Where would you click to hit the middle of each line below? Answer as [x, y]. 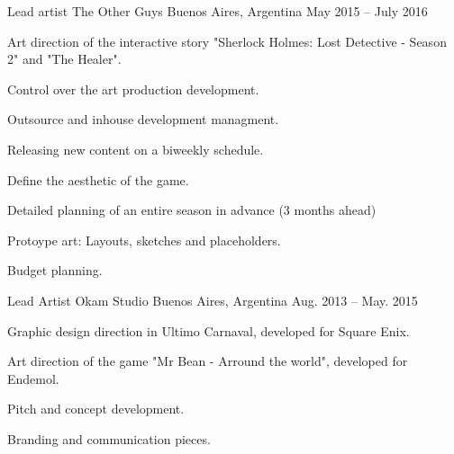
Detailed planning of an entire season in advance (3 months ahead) [192, 210]
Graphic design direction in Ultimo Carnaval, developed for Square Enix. [209, 330]
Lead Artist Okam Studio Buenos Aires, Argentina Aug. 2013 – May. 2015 [213, 300]
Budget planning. [55, 270]
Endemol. [33, 378]
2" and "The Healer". [64, 59]
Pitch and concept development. [96, 409]
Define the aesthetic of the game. [98, 179]
